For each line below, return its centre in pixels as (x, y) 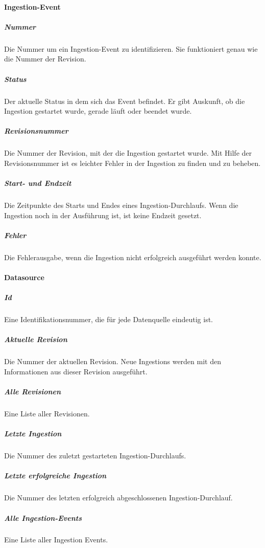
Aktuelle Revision (36, 339)
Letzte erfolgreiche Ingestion (55, 476)
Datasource (24, 277)
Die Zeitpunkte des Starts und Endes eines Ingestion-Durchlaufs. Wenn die (121, 205)
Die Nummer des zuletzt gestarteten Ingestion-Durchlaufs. (95, 456)
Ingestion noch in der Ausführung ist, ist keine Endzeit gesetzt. (103, 215)
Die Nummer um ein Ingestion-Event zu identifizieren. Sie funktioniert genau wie (131, 48)
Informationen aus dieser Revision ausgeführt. (76, 371)
